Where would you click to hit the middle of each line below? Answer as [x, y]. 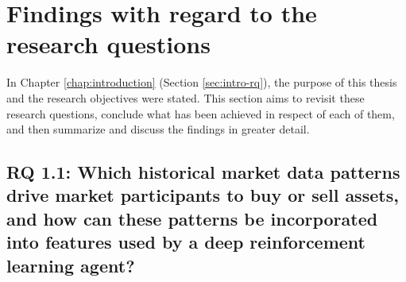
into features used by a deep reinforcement [186, 242]
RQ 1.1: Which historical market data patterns [203, 172]
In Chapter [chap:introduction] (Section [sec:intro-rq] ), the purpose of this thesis [202, 82]
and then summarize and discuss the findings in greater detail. [158, 129]
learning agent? [71, 265]
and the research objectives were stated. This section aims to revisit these [186, 97]
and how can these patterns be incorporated [192, 218]
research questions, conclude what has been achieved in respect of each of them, [201, 113]
